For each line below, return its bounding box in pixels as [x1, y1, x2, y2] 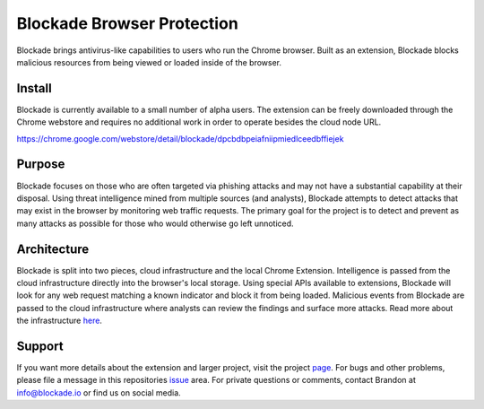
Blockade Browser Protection [16, 13, 239, 33]
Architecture [16, 241, 90, 257]
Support [16, 338, 64, 353]
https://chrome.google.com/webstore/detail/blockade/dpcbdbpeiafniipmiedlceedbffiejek [16, 133, 344, 144]
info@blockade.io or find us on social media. [16, 387, 181, 398]
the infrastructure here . [16, 315, 103, 326]
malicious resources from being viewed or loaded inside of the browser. [16, 57, 282, 67]
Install [16, 81, 53, 96]
